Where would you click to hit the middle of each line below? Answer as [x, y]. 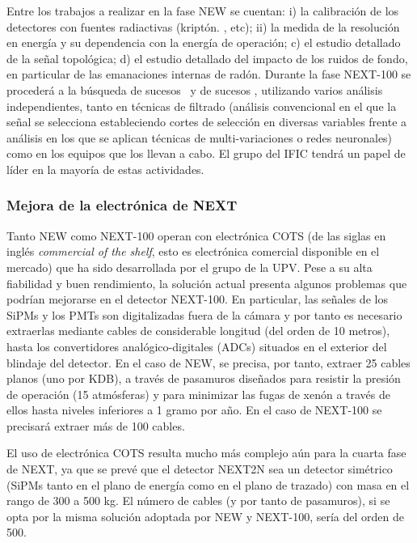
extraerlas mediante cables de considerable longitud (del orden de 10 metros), [198, 331]
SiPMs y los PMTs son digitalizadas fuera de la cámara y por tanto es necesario [204, 314]
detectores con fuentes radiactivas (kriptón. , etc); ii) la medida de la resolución [203, 26]
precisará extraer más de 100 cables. [96, 425]
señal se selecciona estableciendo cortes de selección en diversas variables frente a [207, 122]
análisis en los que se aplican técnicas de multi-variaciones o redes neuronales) [200, 137]
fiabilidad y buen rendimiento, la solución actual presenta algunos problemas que [207, 283]
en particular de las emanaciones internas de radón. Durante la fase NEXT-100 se [209, 74]
